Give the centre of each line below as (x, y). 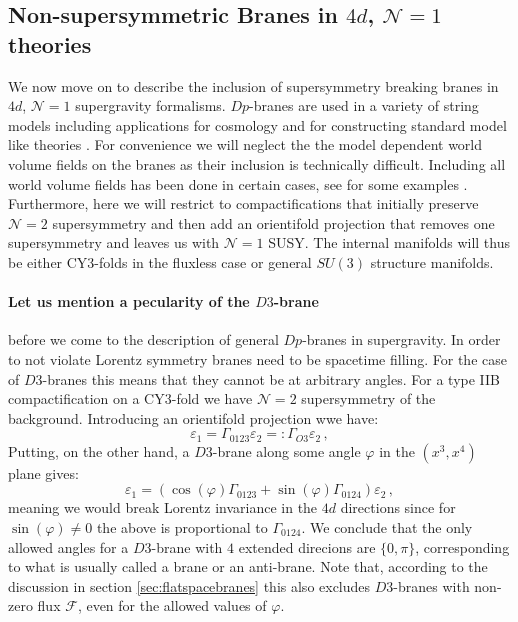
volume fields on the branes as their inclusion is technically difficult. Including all (257, 163)
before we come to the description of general (143, 339)
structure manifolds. (432, 261)
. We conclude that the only (387, 526)
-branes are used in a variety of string (364, 105)
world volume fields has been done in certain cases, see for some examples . (238, 183)
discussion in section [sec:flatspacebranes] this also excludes (189, 585)
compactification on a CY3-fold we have (130, 398)
